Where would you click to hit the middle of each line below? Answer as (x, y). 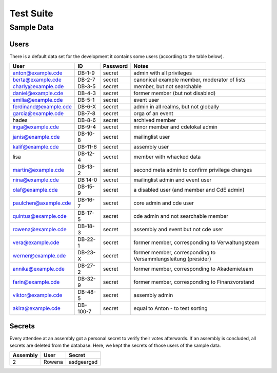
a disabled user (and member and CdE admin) (189, 190)
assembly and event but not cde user (179, 230)
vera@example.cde (36, 243)
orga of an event (154, 114)
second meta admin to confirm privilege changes (193, 170)
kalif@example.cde (36, 147)
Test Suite (31, 13)
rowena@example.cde (39, 230)
